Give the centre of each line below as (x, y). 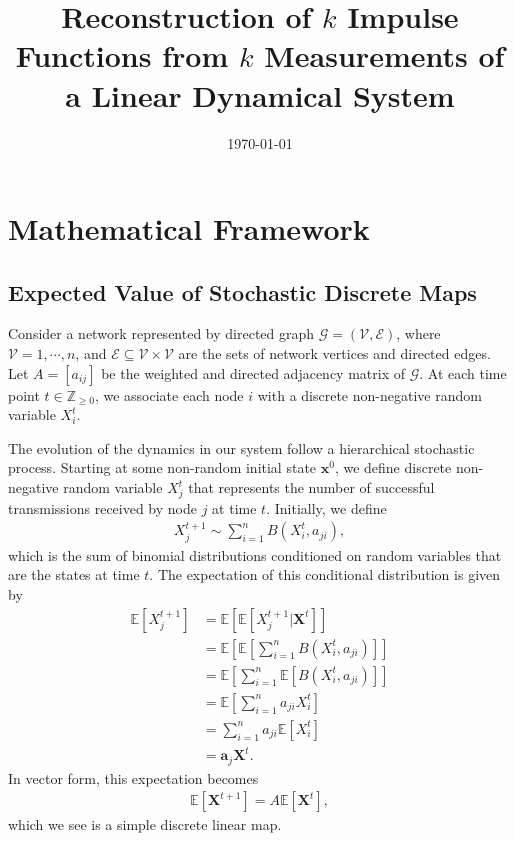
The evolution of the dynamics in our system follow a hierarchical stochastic (241, 447)
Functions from (122, 55)
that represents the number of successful (311, 487)
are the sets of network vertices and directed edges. (334, 353)
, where (418, 333)
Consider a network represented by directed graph (161, 333)
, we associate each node (169, 394)
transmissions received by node (102, 507)
